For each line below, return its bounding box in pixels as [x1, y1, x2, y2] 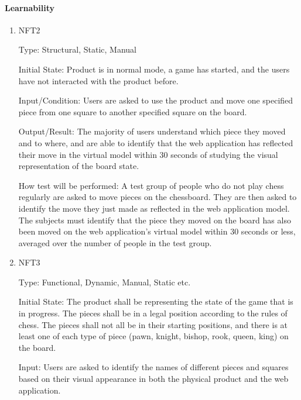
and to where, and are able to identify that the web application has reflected [18, 136, 293, 149]
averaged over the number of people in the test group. [18, 236, 212, 249]
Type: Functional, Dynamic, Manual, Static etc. [18, 275, 191, 288]
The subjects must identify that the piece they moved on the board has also [18, 213, 291, 226]
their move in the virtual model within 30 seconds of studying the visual [18, 148, 278, 160]
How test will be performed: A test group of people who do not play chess [18, 179, 284, 191]
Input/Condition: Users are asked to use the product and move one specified [18, 94, 293, 106]
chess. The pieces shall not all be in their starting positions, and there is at [18, 318, 288, 330]
